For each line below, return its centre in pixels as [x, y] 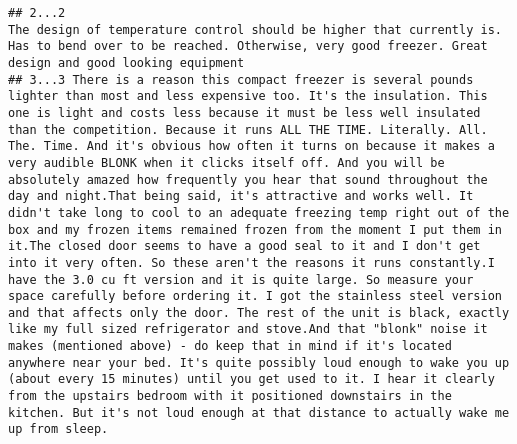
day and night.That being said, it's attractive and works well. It [241, 196]
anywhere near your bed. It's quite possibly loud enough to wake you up [259, 362]
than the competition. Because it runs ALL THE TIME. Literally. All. [248, 129]
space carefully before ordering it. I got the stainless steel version [255, 296]
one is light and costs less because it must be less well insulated [244, 112]
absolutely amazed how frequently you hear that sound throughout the [248, 179]
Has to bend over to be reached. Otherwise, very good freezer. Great [248, 46]
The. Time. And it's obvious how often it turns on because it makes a [251, 146]
